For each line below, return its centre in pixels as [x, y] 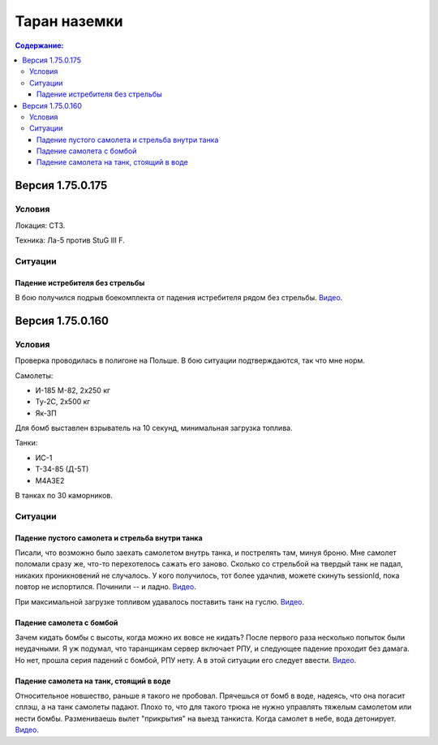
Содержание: [39, 45]
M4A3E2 [50, 480]
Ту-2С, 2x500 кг [63, 402]
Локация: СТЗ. [40, 225]
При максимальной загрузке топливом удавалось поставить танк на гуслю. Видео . [160, 601]
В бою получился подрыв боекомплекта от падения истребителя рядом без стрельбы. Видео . [179, 297]
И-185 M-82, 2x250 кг [73, 390]
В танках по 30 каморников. [64, 496]
